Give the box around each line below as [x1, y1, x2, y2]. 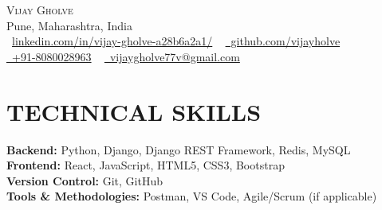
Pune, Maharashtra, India [6, 17, 132, 33]
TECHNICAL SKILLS [6, 95, 262, 127]
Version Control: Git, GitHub [6, 172, 163, 189]
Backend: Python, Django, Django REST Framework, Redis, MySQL [6, 141, 351, 157]
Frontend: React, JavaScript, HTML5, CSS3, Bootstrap [6, 157, 285, 173]
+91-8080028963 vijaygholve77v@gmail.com [11, 48, 240, 64]
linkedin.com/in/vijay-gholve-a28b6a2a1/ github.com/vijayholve [12, 33, 341, 49]
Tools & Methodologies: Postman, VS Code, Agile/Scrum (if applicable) [6, 188, 377, 204]
